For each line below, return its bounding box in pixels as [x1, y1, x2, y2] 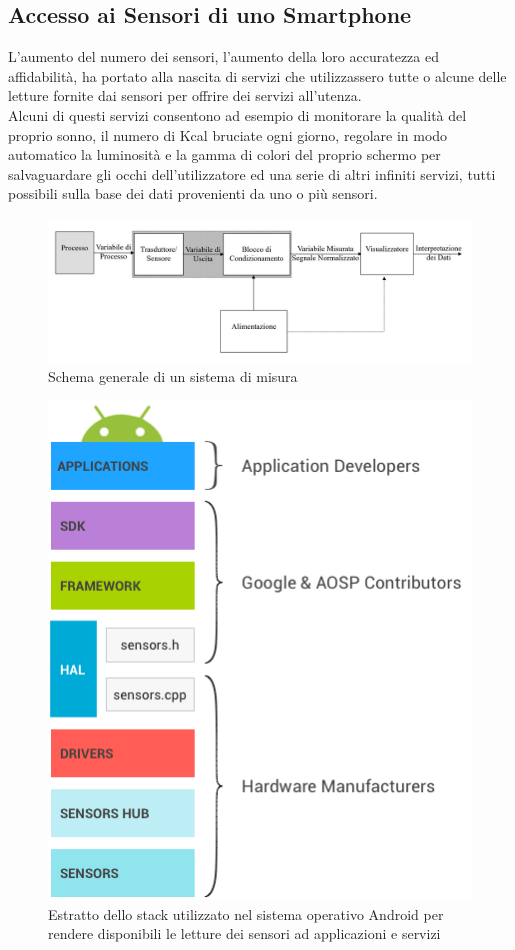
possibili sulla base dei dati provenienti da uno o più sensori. [8, 183, 378, 204]
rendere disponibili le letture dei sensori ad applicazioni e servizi [48, 923, 441, 944]
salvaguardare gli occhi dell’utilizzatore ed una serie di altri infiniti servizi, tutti [8, 163, 496, 184]
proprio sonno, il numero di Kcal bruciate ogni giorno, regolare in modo [8, 124, 448, 145]
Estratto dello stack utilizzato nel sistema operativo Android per [48, 903, 444, 924]
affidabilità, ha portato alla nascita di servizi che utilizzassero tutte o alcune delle [8, 65, 507, 86]
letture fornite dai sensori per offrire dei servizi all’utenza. [8, 85, 362, 106]
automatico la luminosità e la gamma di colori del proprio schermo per [8, 144, 441, 165]
